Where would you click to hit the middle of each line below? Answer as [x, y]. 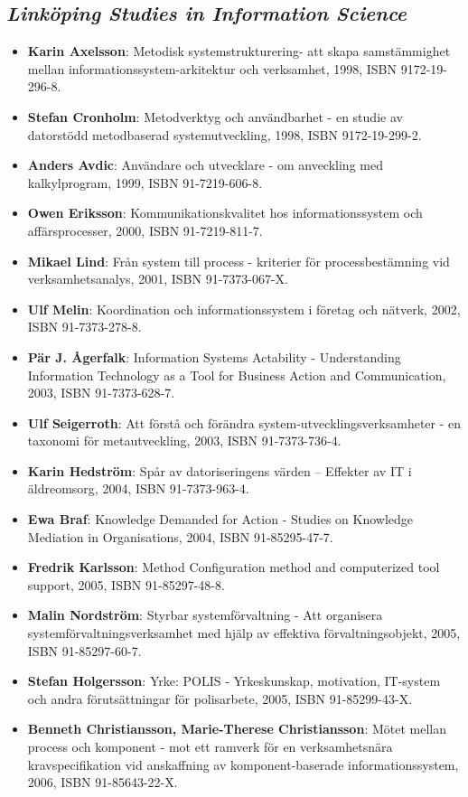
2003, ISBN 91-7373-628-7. [101, 393]
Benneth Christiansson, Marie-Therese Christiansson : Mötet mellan [237, 729]
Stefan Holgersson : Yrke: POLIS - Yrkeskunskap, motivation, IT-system [234, 681]
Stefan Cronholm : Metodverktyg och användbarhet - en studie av [215, 116]
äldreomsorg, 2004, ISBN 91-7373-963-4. [138, 488]
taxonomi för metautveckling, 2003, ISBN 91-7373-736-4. [184, 441]
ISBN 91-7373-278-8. [84, 327]
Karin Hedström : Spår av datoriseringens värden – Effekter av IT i [220, 470]
